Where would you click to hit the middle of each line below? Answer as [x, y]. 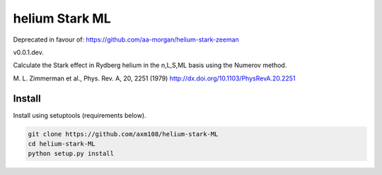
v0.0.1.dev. [28, 52]
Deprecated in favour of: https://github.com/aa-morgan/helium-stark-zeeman [126, 40]
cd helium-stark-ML [62, 144]
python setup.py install [71, 154]
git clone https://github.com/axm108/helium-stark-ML [123, 134]
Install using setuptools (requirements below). [80, 115]
